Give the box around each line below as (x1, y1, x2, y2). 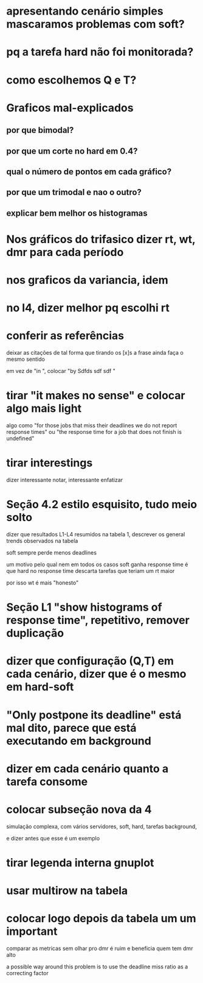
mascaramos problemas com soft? (6, 17, 185, 31)
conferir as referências (6, 329, 125, 342)
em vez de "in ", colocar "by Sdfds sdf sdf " (6, 367, 115, 375)
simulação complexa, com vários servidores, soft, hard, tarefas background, (6, 823, 198, 830)
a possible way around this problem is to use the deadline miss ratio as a (6, 963, 188, 970)
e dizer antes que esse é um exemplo (6, 834, 100, 842)
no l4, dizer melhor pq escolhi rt (6, 301, 170, 315)
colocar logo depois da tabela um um (6, 912, 196, 926)
